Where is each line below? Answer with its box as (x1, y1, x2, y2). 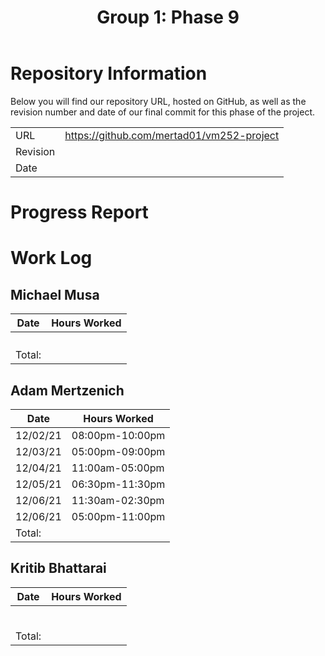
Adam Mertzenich (10, 382, 125, 399)
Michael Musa (10, 286, 100, 303)
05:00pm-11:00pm (71, 509, 166, 523)
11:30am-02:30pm (71, 493, 165, 507)
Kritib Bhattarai (10, 560, 107, 577)
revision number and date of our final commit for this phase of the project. (10, 106, 315, 118)
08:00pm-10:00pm (71, 428, 166, 442)
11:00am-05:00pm (71, 461, 165, 475)
